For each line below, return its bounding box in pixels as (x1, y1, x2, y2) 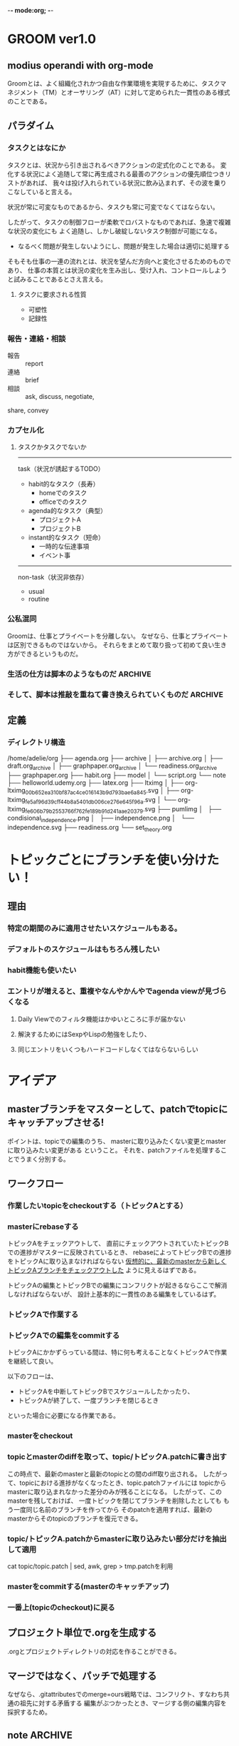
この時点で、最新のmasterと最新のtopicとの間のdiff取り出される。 (7, 1469, 201, 1478)
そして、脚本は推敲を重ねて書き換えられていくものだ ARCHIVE (7, 690, 224, 700)
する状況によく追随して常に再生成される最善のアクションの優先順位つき (13, 169, 225, 178)
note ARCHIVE (7, 1729, 73, 1741)
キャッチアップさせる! (7, 1117, 105, 1129)
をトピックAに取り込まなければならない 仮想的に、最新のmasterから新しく (7, 1257, 227, 1266)
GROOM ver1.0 (7, 31, 97, 47)
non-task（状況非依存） (17, 573, 88, 582)
